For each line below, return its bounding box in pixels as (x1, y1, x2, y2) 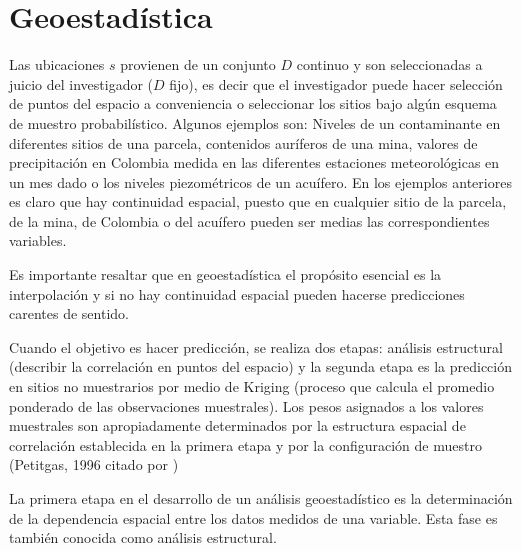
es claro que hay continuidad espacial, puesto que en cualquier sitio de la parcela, (9, 191, 507, 212)
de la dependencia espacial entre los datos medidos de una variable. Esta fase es (9, 507, 498, 528)
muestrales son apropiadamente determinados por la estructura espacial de (9, 415, 466, 436)
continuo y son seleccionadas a (296, 54, 483, 75)
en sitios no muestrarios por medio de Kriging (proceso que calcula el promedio (9, 376, 495, 397)
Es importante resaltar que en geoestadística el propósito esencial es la (9, 264, 442, 285)
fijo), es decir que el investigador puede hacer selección (169, 73, 503, 94)
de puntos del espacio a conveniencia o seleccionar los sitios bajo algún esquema (9, 93, 497, 114)
